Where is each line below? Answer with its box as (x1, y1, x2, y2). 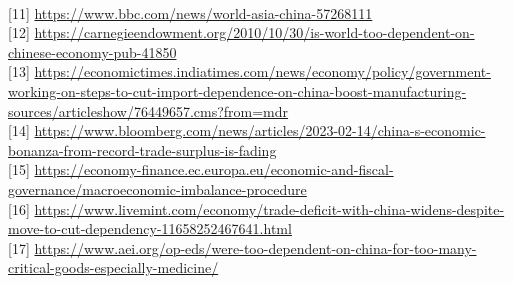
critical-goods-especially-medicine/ (8, 257, 219, 278)
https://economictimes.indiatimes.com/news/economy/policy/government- (34, 61, 491, 82)
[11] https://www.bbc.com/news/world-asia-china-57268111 (8, 2, 373, 23)
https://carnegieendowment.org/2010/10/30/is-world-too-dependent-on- (34, 22, 475, 43)
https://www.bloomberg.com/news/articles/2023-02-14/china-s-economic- (34, 120, 486, 141)
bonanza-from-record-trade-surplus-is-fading (8, 139, 277, 160)
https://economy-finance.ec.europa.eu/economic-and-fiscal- (34, 159, 394, 180)
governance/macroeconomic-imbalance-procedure (8, 178, 307, 199)
